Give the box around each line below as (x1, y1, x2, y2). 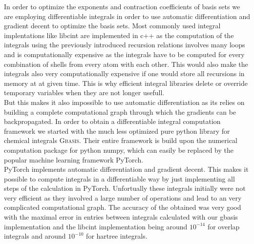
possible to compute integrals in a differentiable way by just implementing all (4, 173, 235, 183)
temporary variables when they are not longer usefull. (4, 87, 165, 98)
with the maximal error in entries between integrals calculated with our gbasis (4, 212, 238, 222)
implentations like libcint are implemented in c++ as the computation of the (4, 30, 234, 40)
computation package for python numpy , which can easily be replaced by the (4, 144, 233, 155)
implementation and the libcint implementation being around (4, 221, 188, 231)
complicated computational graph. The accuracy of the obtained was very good (4, 202, 241, 212)
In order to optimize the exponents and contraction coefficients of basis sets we (4, 1, 240, 11)
